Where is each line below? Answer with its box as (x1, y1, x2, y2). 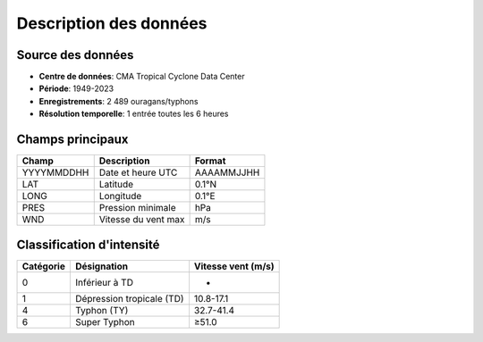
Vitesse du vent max (98, 213, 185, 226)
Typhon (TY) (74, 304, 129, 316)
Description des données (16, 13, 208, 33)
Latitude (98, 179, 134, 191)
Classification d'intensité (16, 237, 160, 252)
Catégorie (21, 260, 66, 272)
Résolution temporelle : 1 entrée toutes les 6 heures (38, 108, 229, 120)
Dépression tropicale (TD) (74, 292, 184, 304)
